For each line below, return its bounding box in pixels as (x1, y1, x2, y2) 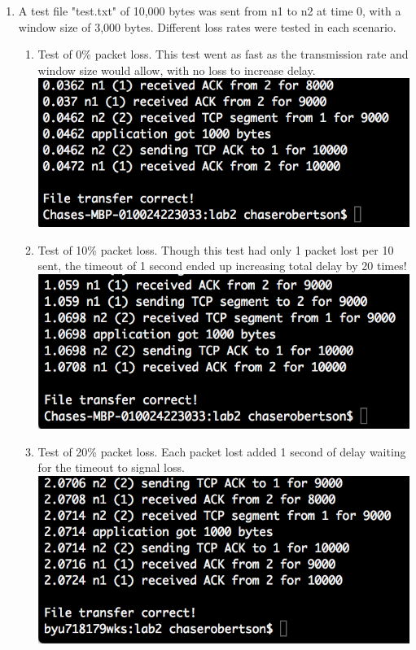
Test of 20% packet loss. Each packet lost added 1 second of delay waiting (37, 443, 406, 460)
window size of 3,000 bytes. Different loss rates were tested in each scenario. (18, 18, 396, 35)
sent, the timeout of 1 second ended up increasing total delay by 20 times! (37, 257, 407, 274)
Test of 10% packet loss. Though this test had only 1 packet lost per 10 (37, 241, 394, 258)
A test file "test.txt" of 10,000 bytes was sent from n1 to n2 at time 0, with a (18, 2, 401, 19)
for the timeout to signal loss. (37, 459, 185, 476)
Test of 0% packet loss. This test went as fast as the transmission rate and (37, 46, 409, 63)
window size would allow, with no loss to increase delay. (37, 61, 316, 78)
